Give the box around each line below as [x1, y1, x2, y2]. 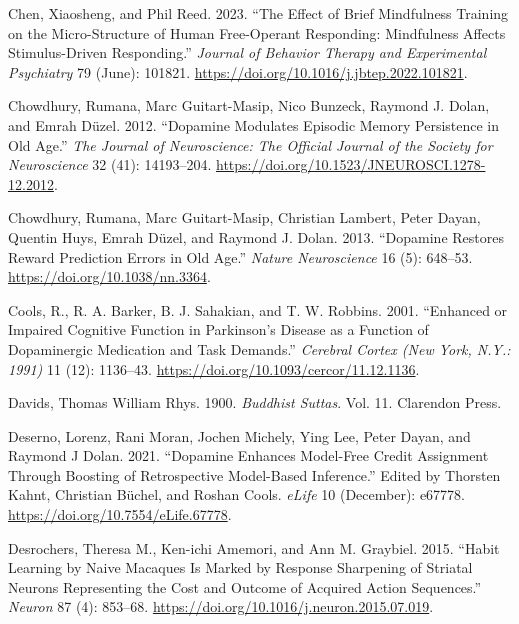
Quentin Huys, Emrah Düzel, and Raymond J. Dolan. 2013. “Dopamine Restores [8, 226, 504, 247]
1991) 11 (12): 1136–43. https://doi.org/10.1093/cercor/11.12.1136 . [8, 358, 420, 379]
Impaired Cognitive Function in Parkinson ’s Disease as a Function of [8, 319, 429, 340]
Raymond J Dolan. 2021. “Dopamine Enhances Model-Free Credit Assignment [8, 445, 489, 466]
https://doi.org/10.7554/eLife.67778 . [8, 504, 232, 525]
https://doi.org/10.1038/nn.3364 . [8, 266, 211, 287]
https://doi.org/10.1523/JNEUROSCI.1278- [215, 154, 486, 175]
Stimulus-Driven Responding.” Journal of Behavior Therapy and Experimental [8, 42, 487, 63]
